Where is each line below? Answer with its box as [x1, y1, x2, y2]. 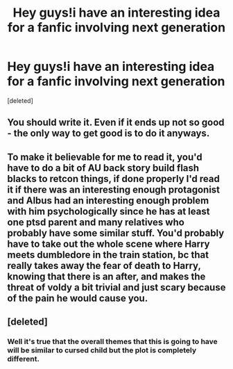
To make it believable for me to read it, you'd [7, 151, 202, 163]
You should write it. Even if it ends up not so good [7, 117, 225, 129]
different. [7, 354, 40, 364]
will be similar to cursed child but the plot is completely [7, 345, 197, 355]
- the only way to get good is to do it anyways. [7, 127, 210, 140]
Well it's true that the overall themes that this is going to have [7, 337, 218, 347]
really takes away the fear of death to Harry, [7, 259, 201, 272]
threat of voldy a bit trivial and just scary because [7, 281, 226, 293]
